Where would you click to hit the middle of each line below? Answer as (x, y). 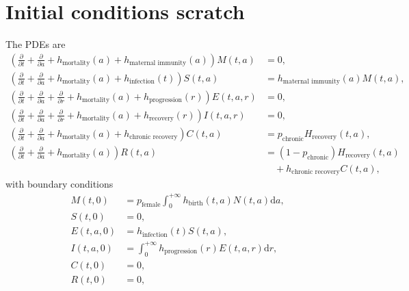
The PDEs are (36, 44)
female (151, 205)
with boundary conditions (60, 184)
